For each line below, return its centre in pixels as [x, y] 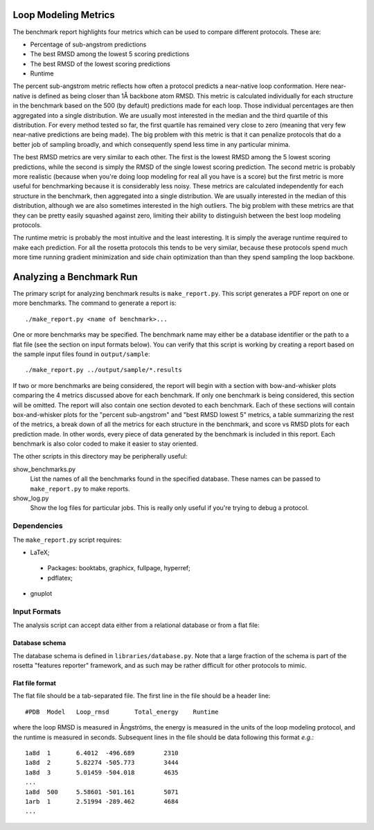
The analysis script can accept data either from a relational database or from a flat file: [136, 625]
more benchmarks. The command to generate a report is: [95, 303]
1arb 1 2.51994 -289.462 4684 [102, 801]
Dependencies [38, 526]
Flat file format [35, 683]
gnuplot [41, 594]
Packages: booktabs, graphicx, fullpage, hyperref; [119, 568]
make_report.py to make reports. [80, 488]
